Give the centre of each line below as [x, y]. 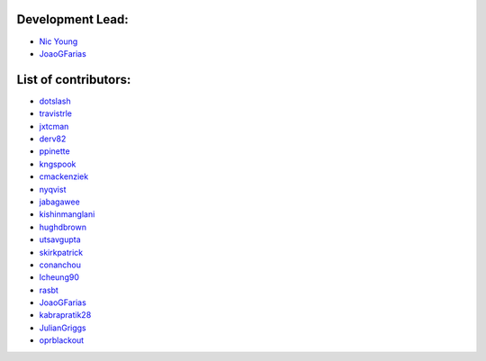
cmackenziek [64, 176]
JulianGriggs [63, 328]
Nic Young [58, 41]
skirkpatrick [61, 252]
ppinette [55, 151]
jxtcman [54, 126]
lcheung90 [59, 277]
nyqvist [53, 189]
